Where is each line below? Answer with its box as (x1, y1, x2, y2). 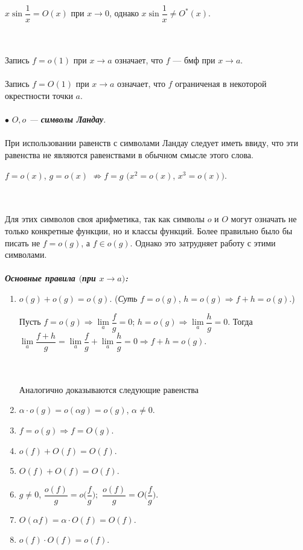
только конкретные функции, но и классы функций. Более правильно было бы (5, 224, 293, 237)
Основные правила (5, 272, 75, 284)
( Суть (115, 292, 138, 304)
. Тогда (228, 315, 253, 327)
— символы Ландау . (29, 113, 106, 126)
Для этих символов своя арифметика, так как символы (5, 213, 205, 225)
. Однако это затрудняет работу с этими (130, 236, 276, 249)
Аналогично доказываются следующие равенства (19, 383, 199, 395)
